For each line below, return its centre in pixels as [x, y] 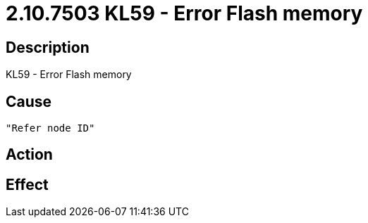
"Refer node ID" [50, 128]
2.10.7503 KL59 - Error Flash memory [184, 13]
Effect [27, 184]
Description [48, 47]
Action [29, 155]
